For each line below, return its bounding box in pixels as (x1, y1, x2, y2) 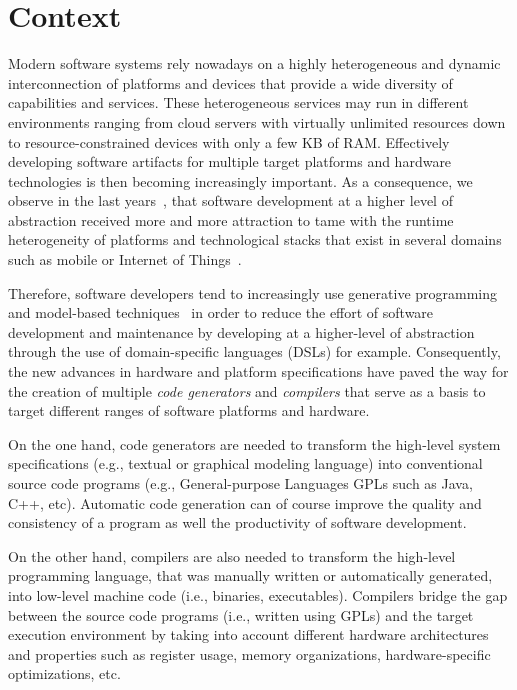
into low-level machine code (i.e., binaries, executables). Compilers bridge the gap (8, 584, 508, 605)
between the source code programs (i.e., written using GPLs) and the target (8, 604, 474, 625)
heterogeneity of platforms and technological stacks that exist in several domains (8, 229, 502, 250)
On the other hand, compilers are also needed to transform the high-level (8, 545, 456, 566)
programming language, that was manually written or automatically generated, (8, 565, 493, 586)
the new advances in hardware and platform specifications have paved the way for (8, 361, 509, 382)
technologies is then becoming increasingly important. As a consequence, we (8, 170, 473, 191)
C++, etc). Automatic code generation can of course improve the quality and (8, 492, 482, 513)
